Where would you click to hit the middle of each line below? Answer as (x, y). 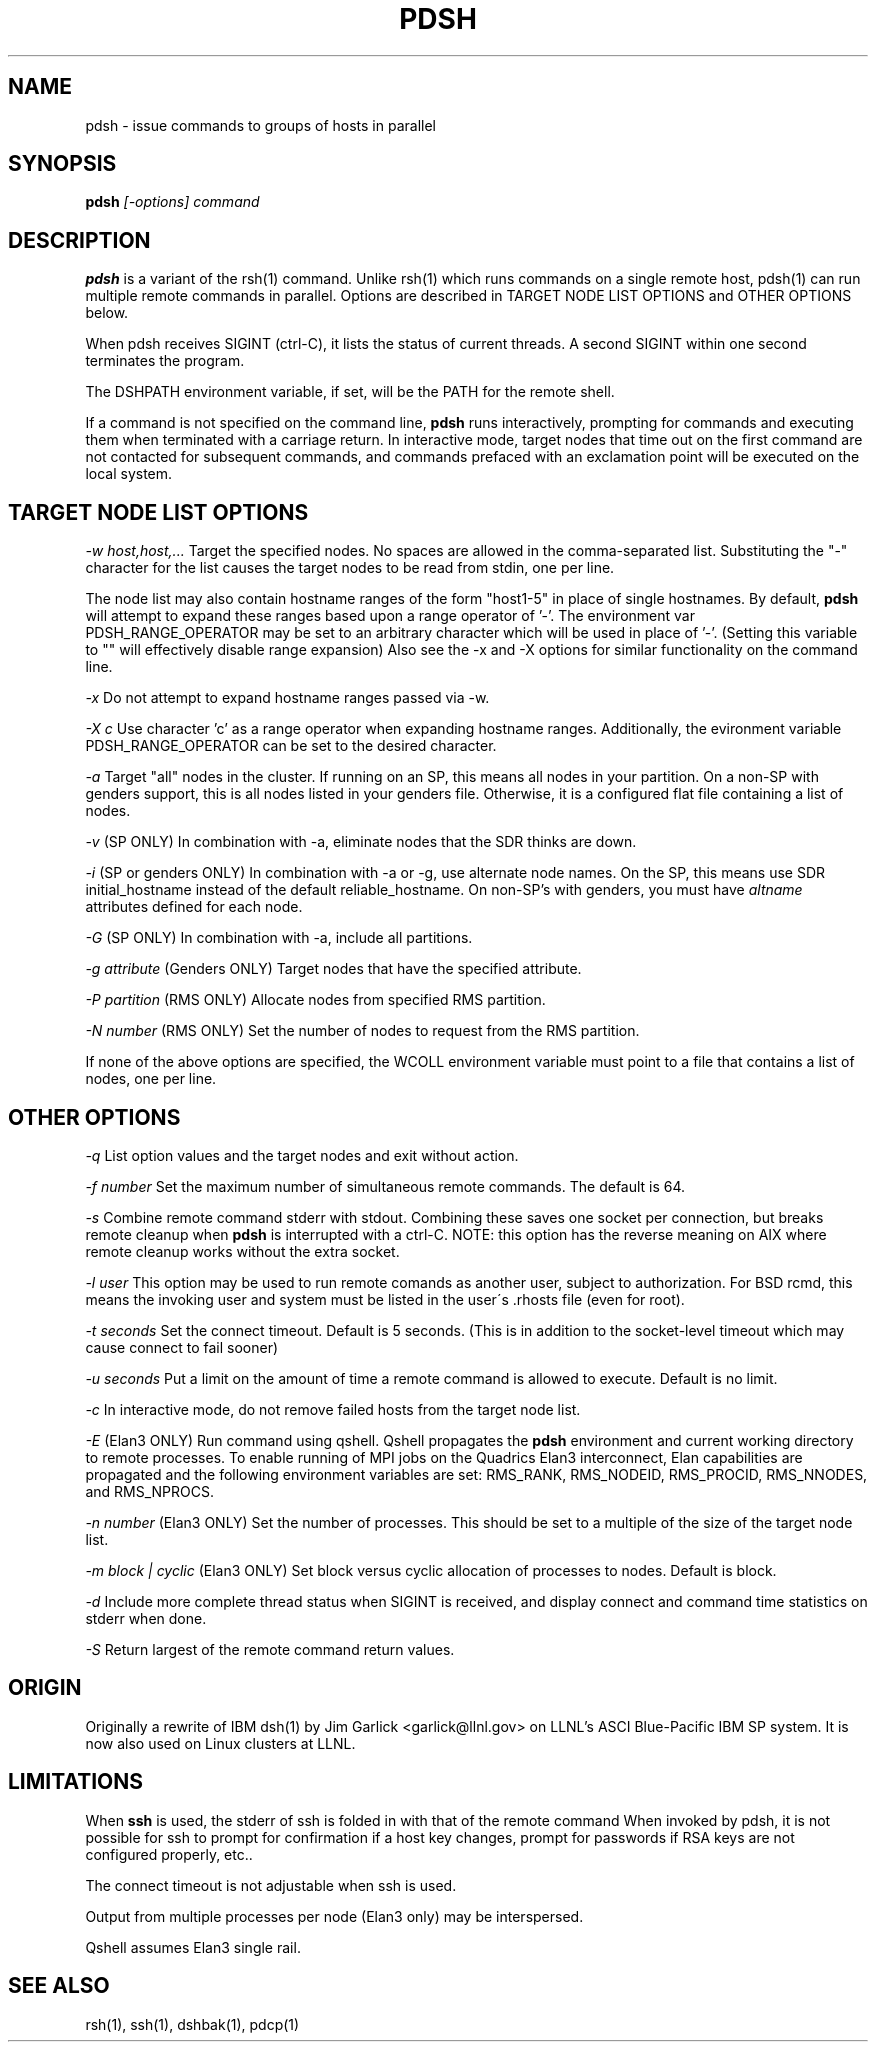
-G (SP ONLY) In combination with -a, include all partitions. (279, 938)
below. (107, 313)
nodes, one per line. (151, 1079)
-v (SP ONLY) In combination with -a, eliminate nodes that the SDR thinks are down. (361, 842)
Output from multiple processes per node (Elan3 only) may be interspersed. (334, 1916)
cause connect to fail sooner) (182, 1347)
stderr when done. (146, 1618)
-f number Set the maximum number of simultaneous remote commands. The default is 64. (385, 1186)
